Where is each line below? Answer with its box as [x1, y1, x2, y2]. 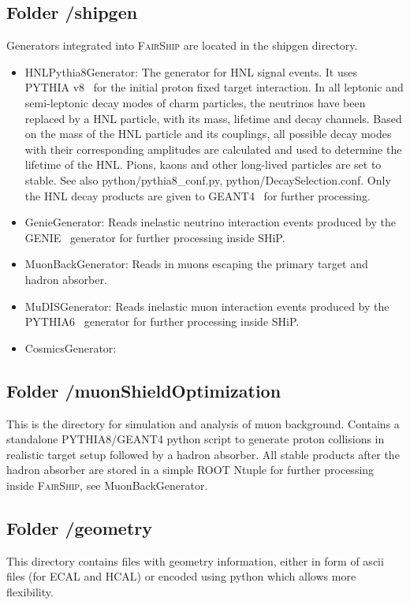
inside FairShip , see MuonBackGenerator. [6, 476, 208, 493]
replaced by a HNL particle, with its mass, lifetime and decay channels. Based [24, 110, 402, 126]
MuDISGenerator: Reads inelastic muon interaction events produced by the [24, 297, 389, 314]
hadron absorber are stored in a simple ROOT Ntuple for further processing [6, 461, 375, 478]
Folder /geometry [6, 515, 153, 540]
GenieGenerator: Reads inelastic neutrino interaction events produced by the [24, 214, 397, 230]
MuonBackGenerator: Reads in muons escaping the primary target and [24, 256, 368, 272]
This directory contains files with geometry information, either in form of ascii [6, 552, 384, 569]
